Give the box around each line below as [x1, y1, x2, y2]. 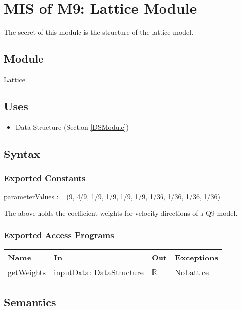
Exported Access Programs [4, 229, 114, 241]
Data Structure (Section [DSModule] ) [15, 121, 129, 132]
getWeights [8, 266, 46, 278]
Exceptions [175, 251, 218, 263]
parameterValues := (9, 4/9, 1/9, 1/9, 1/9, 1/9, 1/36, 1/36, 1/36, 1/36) [4, 191, 221, 202]
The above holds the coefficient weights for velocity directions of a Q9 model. [4, 207, 238, 218]
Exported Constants [4, 172, 86, 184]
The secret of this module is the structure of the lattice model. [4, 27, 194, 37]
